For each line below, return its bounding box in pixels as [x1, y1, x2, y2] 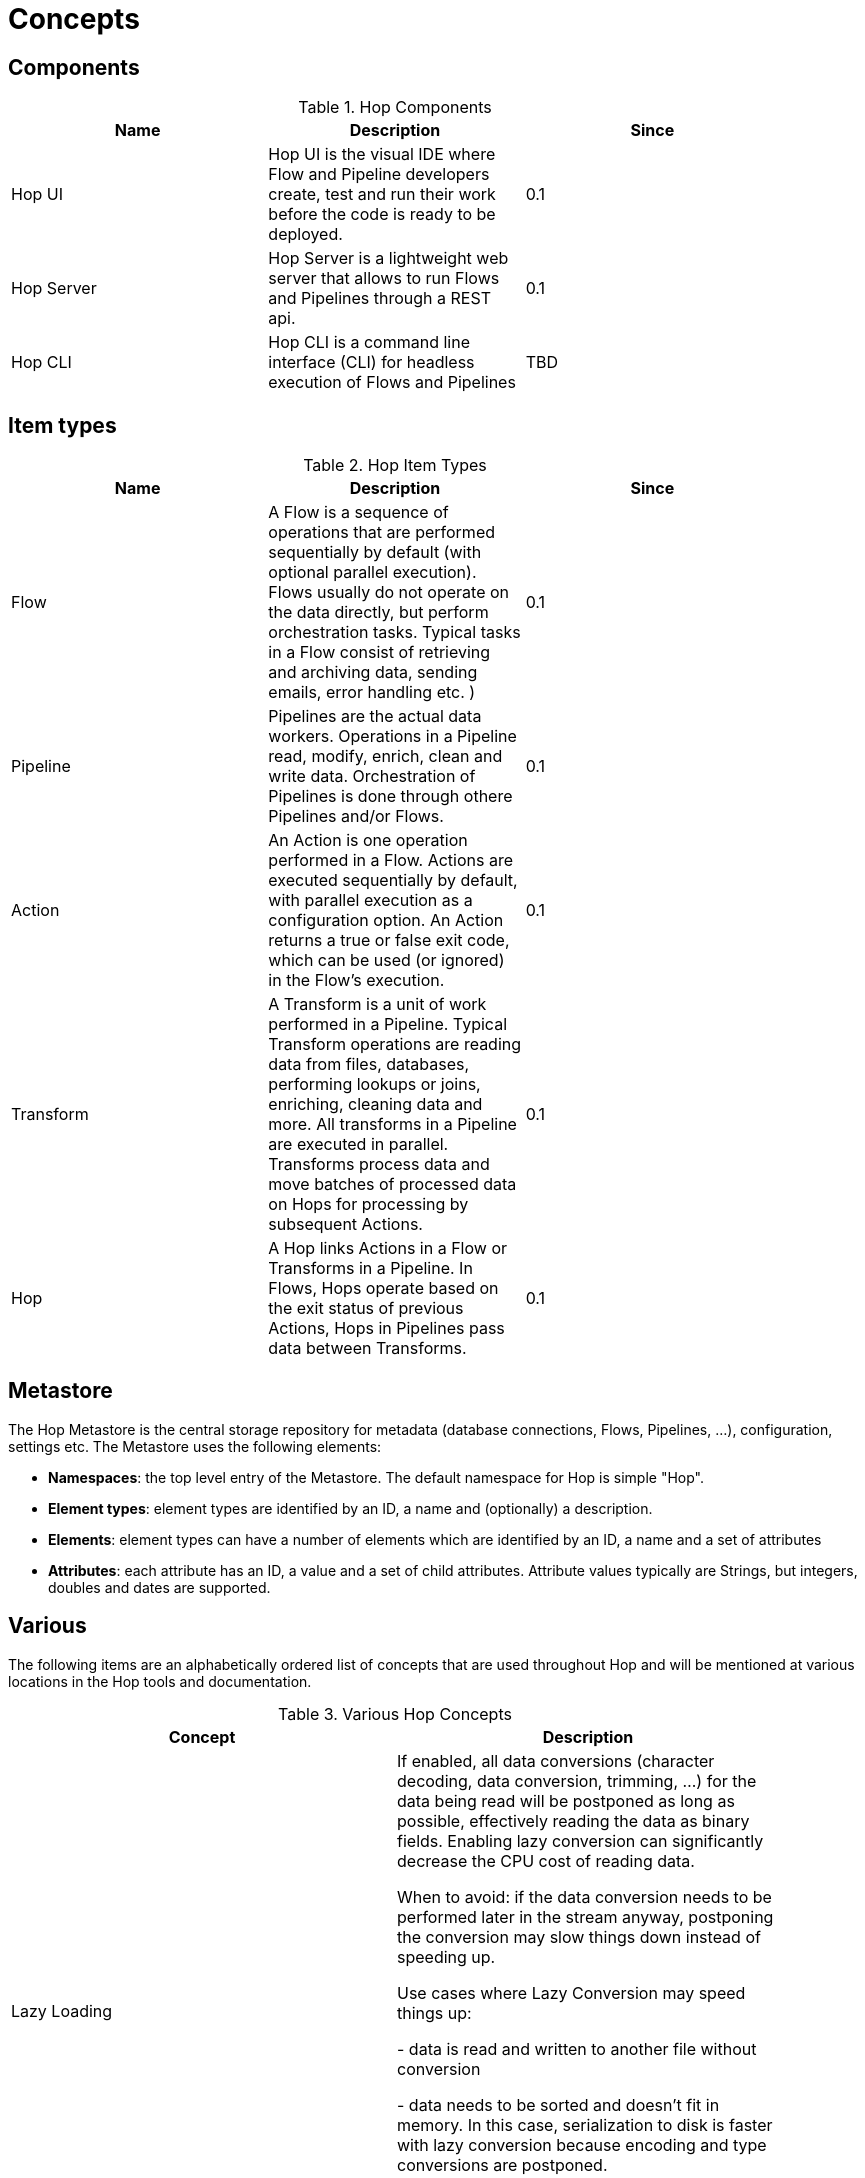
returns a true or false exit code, [268, 930, 510, 951]
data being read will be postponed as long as [397, 1790, 735, 1811]
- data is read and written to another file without [397, 2038, 757, 2059]
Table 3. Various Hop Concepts [278, 1703, 512, 1724]
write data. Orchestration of [268, 766, 476, 787]
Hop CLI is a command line [268, 332, 470, 353]
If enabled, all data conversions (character [397, 1750, 715, 1771]
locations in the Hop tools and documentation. [8, 1672, 312, 1690]
